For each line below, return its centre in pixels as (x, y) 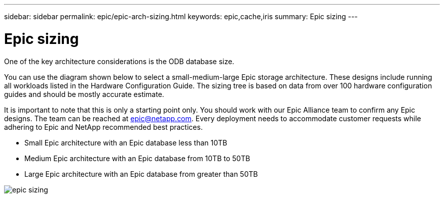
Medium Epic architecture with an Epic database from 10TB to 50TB (137, 158)
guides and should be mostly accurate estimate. (84, 94)
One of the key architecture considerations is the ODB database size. (119, 61)
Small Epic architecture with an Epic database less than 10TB (126, 142)
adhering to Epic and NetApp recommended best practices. (103, 127)
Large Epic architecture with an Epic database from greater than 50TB (141, 174)
